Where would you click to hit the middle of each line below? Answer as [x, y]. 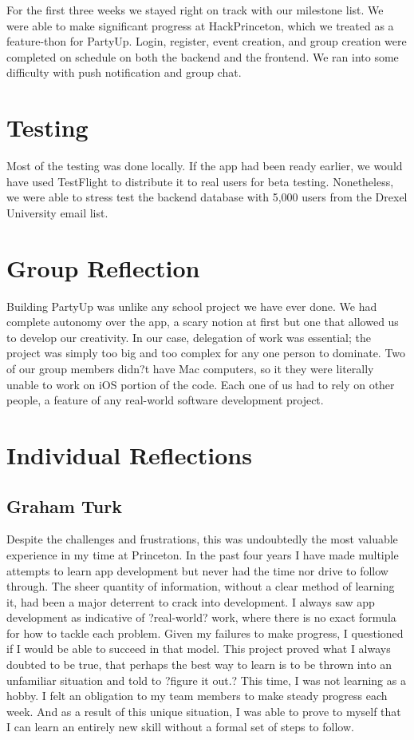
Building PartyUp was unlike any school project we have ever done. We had [192, 306]
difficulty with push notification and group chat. [124, 72]
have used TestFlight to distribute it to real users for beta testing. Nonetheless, [200, 181]
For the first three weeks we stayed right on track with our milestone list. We [195, 10]
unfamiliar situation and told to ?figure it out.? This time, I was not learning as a [206, 680]
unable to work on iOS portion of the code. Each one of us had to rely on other [201, 384]
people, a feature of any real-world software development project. [165, 400]
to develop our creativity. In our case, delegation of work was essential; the [189, 337]
